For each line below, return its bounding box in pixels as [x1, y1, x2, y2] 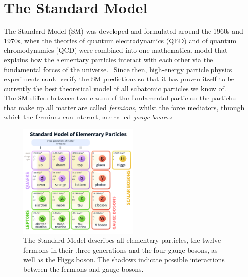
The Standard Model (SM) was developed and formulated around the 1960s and [4, 26, 243, 36]
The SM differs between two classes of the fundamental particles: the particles [4, 93, 237, 103]
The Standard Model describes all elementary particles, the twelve [23, 235, 221, 245]
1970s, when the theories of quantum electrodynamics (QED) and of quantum [4, 35, 237, 45]
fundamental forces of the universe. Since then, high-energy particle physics [4, 64, 232, 74]
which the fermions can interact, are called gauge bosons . [4, 112, 173, 122]
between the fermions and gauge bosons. [23, 264, 144, 274]
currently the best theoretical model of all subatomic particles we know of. [4, 83, 226, 93]
